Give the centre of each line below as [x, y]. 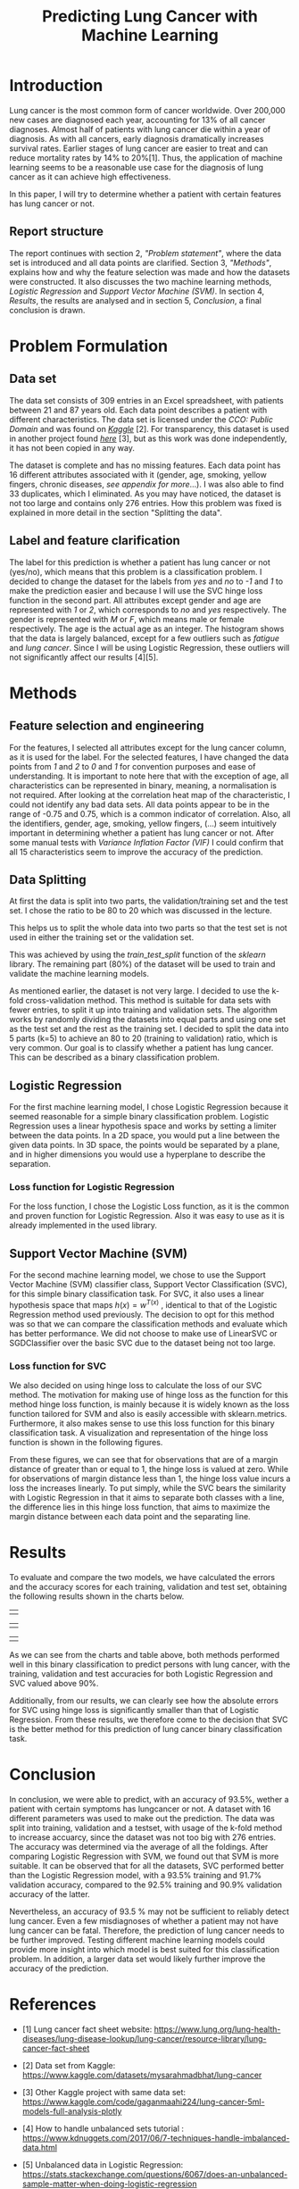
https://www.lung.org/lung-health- [217, 2029]
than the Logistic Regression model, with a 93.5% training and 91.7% [136, 1876]
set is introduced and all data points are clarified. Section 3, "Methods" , [141, 262]
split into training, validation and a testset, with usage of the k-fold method [146, 1828]
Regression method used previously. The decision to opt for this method [142, 1314]
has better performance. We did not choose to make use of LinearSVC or [144, 1333]
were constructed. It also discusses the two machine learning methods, [141, 281]
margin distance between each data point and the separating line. [130, 1517]
